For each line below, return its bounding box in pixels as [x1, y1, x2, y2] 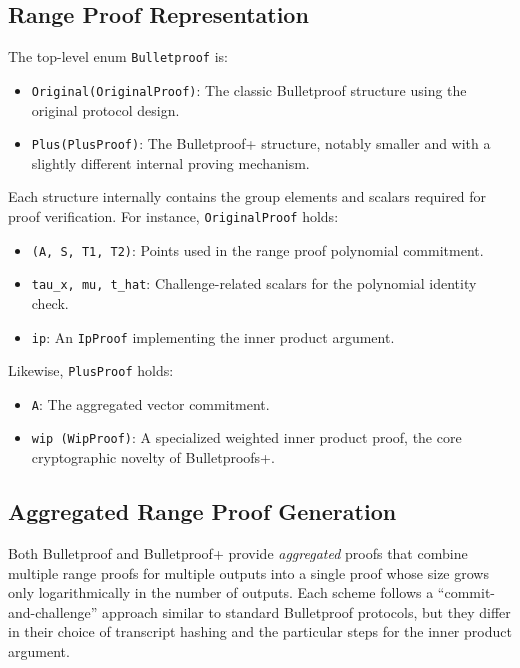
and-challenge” [8, 601, 98, 622]
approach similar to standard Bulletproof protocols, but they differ [102, 601, 511, 622]
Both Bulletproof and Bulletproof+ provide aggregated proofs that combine [8, 542, 468, 563]
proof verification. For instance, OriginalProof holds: [8, 205, 339, 226]
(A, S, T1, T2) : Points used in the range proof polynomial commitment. [31, 239, 484, 260]
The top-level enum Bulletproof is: [8, 46, 228, 67]
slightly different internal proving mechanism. [31, 152, 310, 173]
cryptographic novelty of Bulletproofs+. [31, 447, 275, 468]
